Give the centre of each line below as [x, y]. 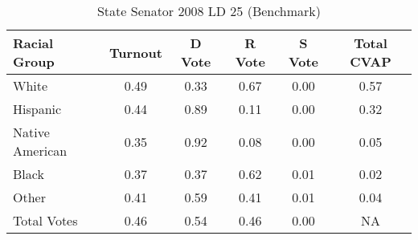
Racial [33, 43]
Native [31, 132]
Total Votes [45, 220]
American [40, 151]
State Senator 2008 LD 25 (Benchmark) [209, 11]
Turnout [135, 52]
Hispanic [37, 109]
